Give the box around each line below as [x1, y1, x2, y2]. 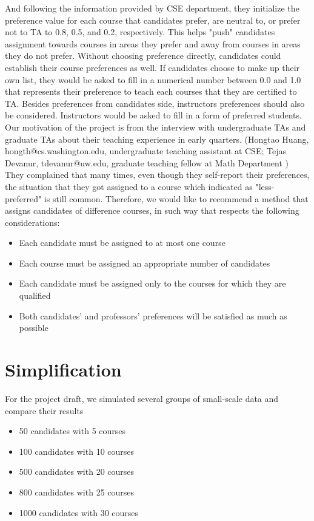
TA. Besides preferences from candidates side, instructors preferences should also [5, 97, 305, 109]
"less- [255, 180, 275, 192]
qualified [19, 289, 51, 302]
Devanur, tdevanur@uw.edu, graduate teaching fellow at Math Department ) [5, 156, 289, 169]
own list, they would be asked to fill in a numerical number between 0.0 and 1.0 [5, 73, 301, 86]
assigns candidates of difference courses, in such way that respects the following [5, 204, 299, 217]
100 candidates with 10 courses [19, 444, 135, 457]
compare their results [5, 404, 84, 417]
